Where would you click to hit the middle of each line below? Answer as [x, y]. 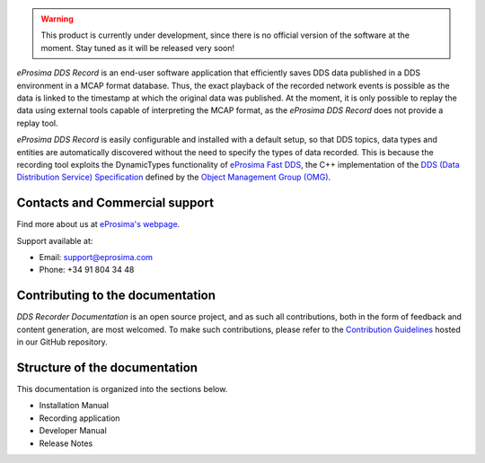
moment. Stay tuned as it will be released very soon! [138, 48]
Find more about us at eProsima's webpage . [98, 224]
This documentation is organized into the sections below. [122, 389]
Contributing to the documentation [116, 296]
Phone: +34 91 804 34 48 [87, 270]
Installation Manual [74, 406]
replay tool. [37, 123]
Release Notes [66, 443]
